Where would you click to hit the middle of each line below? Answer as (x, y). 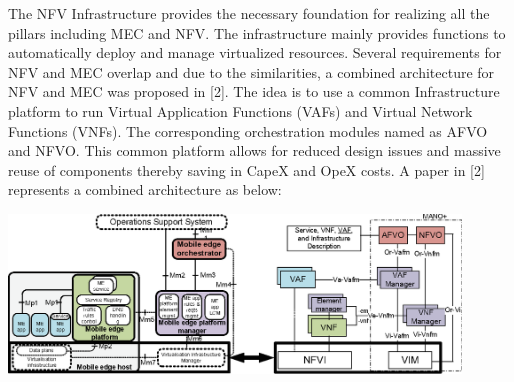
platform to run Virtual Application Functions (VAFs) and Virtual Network (240, 110)
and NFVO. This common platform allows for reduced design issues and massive (254, 150)
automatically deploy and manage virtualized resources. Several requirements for (255, 52)
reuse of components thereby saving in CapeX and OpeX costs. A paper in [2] (246, 169)
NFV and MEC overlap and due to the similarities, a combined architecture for (251, 71)
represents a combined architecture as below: (145, 189)
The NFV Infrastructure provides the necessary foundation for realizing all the (249, 13)
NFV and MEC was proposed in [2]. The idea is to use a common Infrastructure (254, 91)
